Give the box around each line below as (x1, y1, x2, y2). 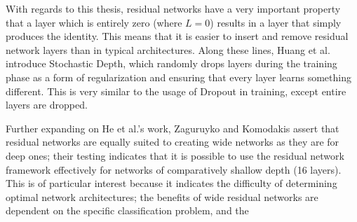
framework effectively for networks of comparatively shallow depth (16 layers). (6, 162, 342, 176)
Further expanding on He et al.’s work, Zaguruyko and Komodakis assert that (6, 120, 339, 135)
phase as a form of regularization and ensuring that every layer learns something (6, 69, 351, 84)
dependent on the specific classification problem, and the (6, 203, 249, 218)
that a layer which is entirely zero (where (6, 15, 182, 29)
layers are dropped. (6, 97, 88, 112)
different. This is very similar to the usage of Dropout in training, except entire (6, 83, 346, 98)
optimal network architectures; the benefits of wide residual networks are (6, 189, 318, 204)
